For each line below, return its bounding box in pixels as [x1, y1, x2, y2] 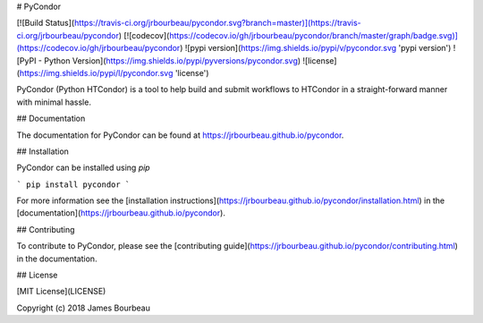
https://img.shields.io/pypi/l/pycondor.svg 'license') [19, 67, 209, 78]
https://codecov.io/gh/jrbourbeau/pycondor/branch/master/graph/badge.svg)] [168, 30, 458, 40]
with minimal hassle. [16, 97, 91, 107]
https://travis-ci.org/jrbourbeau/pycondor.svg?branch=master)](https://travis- [73, 18, 361, 29]
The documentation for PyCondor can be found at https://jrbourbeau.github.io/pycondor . [16, 130, 344, 140]
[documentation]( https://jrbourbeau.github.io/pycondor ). [16, 208, 225, 218]
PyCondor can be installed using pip [16, 162, 151, 174]
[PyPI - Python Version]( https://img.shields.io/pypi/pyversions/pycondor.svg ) [16, 55, 301, 66]
